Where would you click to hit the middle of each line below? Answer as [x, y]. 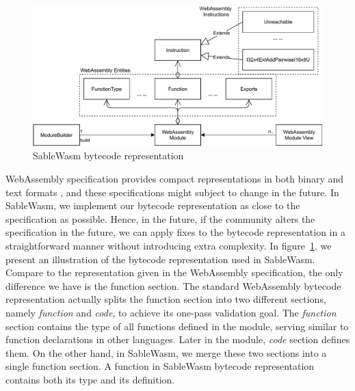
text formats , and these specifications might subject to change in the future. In [172, 192]
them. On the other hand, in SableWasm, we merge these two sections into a [166, 352]
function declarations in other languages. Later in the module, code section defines [178, 339]
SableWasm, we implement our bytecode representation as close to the [153, 205]
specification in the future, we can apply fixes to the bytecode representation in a [175, 232]
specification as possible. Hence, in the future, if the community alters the [160, 218]
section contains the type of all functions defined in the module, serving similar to [177, 326]
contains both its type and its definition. [90, 379]
